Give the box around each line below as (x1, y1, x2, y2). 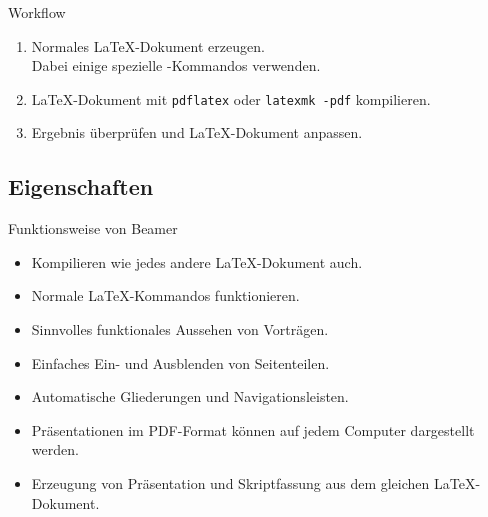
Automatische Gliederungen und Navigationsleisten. (31, 386, 349, 407)
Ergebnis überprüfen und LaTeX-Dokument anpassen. (31, 122, 363, 143)
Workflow (8, 2, 66, 22)
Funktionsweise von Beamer (8, 218, 178, 239)
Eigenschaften (8, 171, 154, 202)
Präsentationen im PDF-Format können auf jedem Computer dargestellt (31, 419, 475, 440)
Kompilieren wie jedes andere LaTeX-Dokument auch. (31, 251, 363, 272)
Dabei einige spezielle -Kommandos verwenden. (31, 55, 321, 76)
